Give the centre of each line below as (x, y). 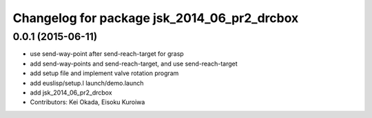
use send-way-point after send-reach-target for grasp (107, 54)
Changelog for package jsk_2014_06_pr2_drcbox (156, 18)
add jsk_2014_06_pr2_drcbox (71, 92)
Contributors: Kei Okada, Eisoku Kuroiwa (87, 102)
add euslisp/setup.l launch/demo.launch (87, 83)
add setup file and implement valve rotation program (104, 73)
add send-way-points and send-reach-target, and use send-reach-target (134, 63)
